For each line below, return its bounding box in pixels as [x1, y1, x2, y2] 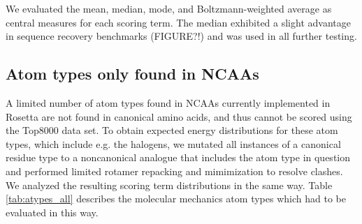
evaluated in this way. [6, 204, 99, 219]
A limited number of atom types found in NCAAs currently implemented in [6, 95, 331, 110]
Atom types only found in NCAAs [6, 63, 259, 84]
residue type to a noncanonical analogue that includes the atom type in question [6, 150, 351, 165]
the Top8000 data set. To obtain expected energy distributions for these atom [6, 123, 338, 137]
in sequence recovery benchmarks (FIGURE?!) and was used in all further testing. [6, 29, 357, 43]
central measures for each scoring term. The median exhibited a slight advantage [6, 15, 351, 29]
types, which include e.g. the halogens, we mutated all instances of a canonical [6, 136, 341, 151]
